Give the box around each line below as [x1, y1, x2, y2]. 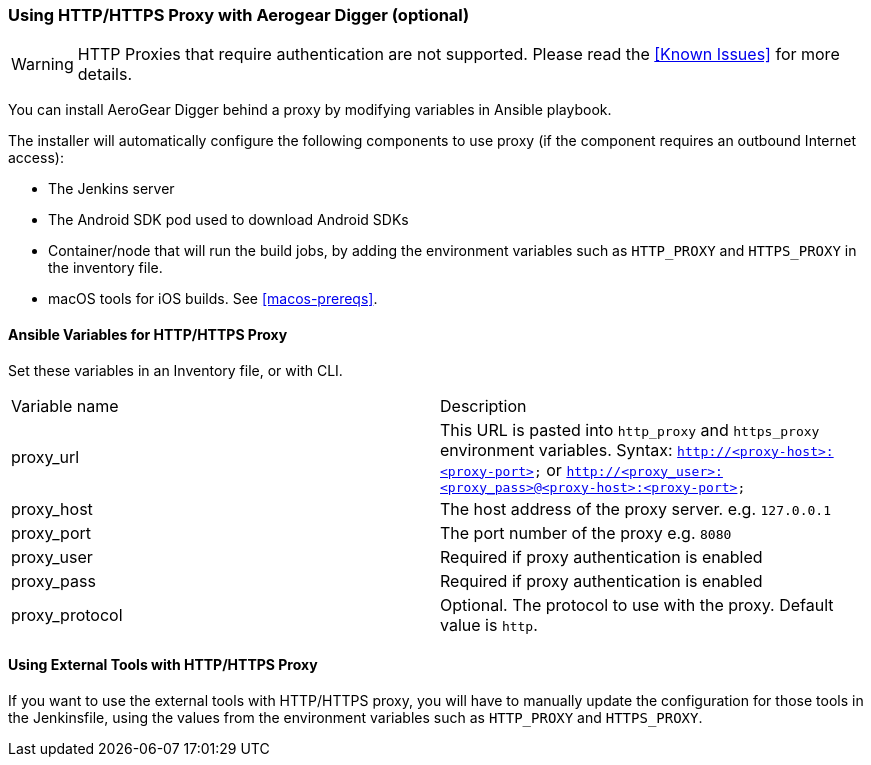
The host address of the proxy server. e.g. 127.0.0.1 [440, 498, 831, 519]
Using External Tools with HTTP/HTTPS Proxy [8, 656, 318, 674]
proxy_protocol [11, 604, 123, 625]
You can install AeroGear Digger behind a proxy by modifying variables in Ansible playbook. [8, 101, 612, 119]
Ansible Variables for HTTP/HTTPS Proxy [8, 325, 288, 343]
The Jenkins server [48, 180, 175, 198]
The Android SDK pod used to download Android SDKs [48, 211, 409, 229]
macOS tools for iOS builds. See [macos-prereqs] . [48, 290, 378, 308]
